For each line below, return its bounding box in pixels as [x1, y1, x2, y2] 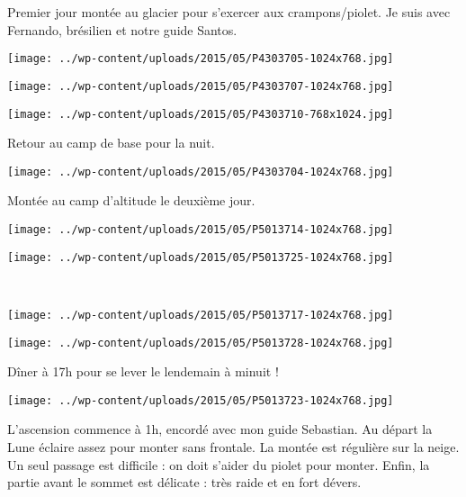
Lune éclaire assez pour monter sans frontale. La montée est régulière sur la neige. [7, 438, 460, 456]
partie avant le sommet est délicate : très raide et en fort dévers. [7, 473, 362, 492]
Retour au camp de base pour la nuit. [7, 133, 215, 152]
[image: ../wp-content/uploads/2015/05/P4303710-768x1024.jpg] [7, 107, 394, 121]
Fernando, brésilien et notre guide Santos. [7, 20, 237, 39]
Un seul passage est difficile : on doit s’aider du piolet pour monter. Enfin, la [7, 455, 430, 474]
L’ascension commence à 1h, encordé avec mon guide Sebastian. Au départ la [7, 420, 433, 438]
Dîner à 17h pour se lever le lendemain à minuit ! [7, 362, 279, 381]
